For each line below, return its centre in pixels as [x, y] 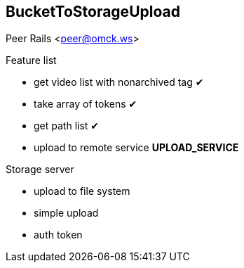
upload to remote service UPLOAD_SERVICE [136, 148]
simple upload [66, 213]
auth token [58, 235]
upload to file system [82, 191]
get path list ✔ [67, 126]
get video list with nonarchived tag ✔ [119, 82]
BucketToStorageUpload [93, 12]
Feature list [31, 60]
